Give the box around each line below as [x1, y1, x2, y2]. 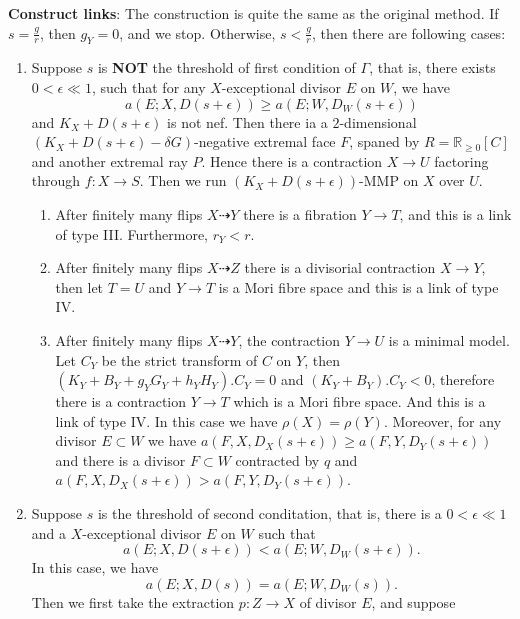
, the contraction [238, 329, 341, 350]
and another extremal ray [31, 150, 188, 171]
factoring [434, 150, 489, 171]
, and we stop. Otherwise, [119, 22, 276, 43]
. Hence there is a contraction [201, 150, 383, 171]
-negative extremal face [194, 131, 336, 152]
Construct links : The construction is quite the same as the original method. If [8, 3, 499, 23]
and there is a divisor [55, 449, 186, 470]
